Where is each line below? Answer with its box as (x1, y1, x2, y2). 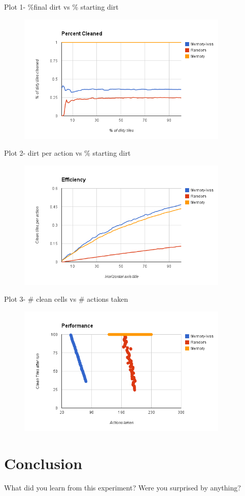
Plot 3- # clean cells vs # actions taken (4, 294, 128, 304)
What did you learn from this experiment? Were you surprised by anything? (4, 482, 241, 492)
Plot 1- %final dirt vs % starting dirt (4, 2, 119, 12)
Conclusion (4, 452, 83, 473)
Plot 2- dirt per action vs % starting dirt (4, 148, 131, 158)
